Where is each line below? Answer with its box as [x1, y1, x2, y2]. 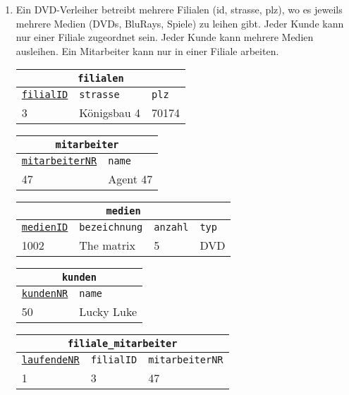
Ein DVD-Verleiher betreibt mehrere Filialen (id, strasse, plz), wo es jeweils [16, 2, 343, 16]
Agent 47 [108, 171, 153, 188]
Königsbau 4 [79, 104, 141, 121]
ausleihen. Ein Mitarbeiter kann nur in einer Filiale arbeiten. [16, 43, 279, 58]
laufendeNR [21, 354, 80, 366]
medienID [21, 221, 68, 233]
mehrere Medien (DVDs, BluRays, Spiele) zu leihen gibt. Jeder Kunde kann [16, 16, 344, 30]
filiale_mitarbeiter [67, 338, 178, 350]
